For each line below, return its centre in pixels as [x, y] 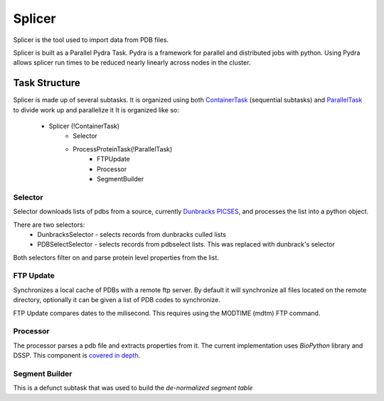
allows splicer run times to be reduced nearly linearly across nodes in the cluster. [132, 63]
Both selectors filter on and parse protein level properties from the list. [116, 257]
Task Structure [47, 83]
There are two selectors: [49, 225]
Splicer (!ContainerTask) [84, 126]
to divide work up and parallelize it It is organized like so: [96, 109]
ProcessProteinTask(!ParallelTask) [123, 149]
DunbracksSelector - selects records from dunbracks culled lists [132, 234]
